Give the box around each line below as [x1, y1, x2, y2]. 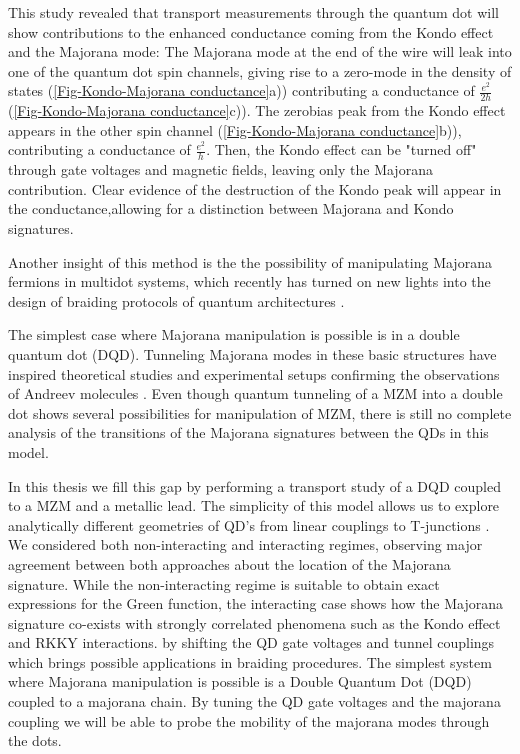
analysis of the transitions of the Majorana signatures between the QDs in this [8, 422, 489, 443]
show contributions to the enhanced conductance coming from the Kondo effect [8, 21, 494, 42]
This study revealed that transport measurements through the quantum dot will [8, 2, 499, 22]
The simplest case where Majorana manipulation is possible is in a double [8, 324, 460, 345]
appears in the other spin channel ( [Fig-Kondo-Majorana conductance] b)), [8, 119, 462, 140]
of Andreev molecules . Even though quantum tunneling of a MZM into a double [8, 383, 503, 404]
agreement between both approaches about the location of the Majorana [8, 553, 451, 574]
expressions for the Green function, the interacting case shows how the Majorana [8, 593, 504, 614]
